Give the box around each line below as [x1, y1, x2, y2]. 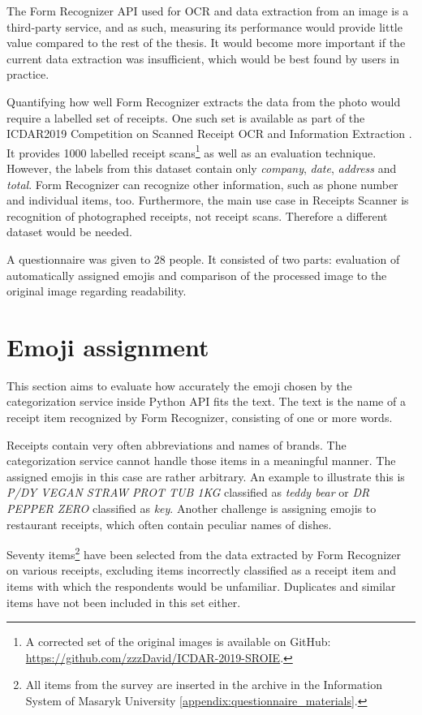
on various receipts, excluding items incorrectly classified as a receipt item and [6, 562, 397, 579]
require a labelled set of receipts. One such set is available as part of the [6, 109, 365, 126]
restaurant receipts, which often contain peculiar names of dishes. [6, 515, 332, 532]
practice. [6, 66, 50, 83]
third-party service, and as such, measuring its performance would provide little [6, 18, 403, 35]
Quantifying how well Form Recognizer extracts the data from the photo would [6, 93, 401, 110]
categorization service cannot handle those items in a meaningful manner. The [6, 452, 396, 469]
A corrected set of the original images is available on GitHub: [25, 633, 331, 650]
